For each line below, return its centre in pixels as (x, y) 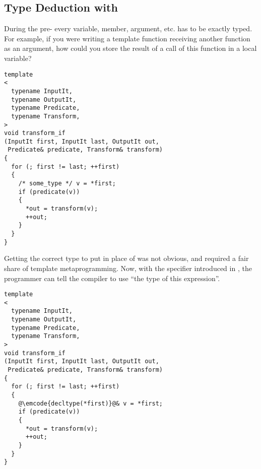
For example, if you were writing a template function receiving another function (127, 38)
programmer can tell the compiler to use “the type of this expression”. (112, 278)
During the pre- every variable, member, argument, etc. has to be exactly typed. (128, 28)
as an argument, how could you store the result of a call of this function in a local (130, 48)
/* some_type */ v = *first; (67, 184)
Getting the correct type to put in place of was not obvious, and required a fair (126, 258)
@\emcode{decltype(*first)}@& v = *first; (90, 403)
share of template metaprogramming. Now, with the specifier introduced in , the (128, 268)
